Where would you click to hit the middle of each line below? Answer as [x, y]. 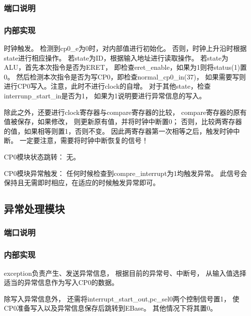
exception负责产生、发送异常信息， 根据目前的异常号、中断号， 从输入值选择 [125, 273]
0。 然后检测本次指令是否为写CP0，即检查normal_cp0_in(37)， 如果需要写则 [125, 76]
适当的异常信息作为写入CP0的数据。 [61, 282]
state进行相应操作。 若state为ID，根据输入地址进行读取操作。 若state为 [116, 57]
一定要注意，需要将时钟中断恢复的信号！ [84, 140]
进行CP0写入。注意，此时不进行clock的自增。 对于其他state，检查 [107, 86]
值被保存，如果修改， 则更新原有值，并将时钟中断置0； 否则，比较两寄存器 [123, 121]
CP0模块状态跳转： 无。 [42, 157]
